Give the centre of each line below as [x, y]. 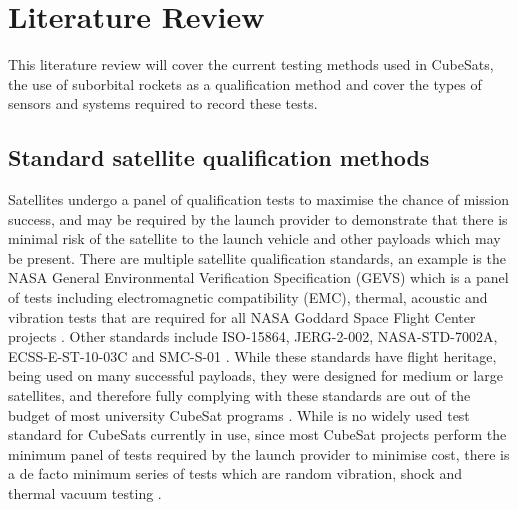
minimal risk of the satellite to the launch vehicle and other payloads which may [254, 238]
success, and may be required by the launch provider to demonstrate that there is [258, 218]
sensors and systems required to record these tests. [163, 103]
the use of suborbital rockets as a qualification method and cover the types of [245, 83]
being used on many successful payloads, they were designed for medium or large [255, 375]
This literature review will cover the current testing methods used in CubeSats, [251, 64]
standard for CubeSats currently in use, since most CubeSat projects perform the [257, 434]
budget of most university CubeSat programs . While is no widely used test [239, 414]
